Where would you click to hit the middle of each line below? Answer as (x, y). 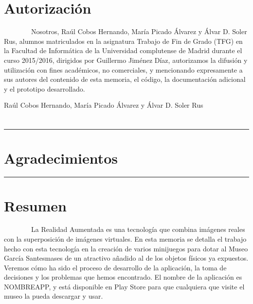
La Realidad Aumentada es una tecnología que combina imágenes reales (138, 229)
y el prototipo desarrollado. (45, 88)
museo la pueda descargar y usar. (54, 296)
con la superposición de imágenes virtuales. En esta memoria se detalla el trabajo (125, 238)
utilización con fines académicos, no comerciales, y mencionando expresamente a (123, 69)
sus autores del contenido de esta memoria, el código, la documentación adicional (125, 79)
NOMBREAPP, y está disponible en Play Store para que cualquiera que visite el (124, 286)
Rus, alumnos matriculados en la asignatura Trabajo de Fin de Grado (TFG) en (123, 41)
